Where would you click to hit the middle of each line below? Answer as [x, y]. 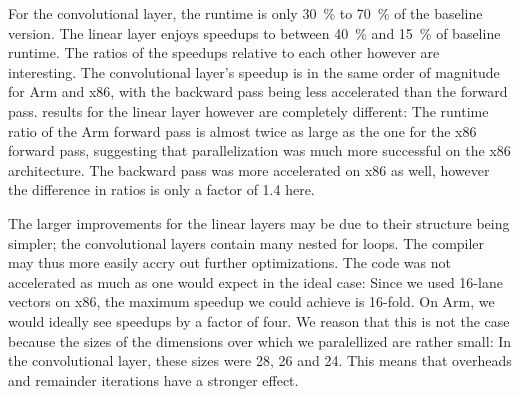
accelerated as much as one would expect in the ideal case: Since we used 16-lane [255, 281]
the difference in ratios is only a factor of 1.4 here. [161, 189]
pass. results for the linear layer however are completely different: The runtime [248, 110]
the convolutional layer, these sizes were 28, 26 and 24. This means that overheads [260, 360]
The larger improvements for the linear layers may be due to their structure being [259, 222]
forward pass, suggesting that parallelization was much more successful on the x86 [259, 150]
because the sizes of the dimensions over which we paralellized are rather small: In [260, 340]
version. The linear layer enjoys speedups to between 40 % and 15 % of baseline [254, 32]
